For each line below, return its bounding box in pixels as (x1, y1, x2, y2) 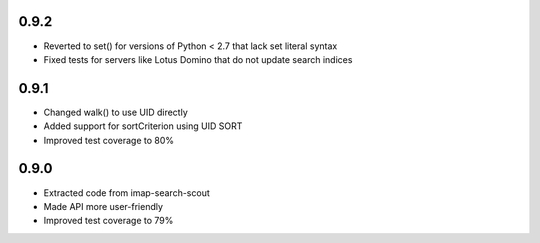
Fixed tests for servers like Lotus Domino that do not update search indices (43, 53, 353, 65)
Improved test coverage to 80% (43, 134, 175, 146)
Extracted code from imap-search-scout (43, 186, 210, 199)
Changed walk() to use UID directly (43, 106, 189, 118)
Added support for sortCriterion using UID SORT (43, 120, 243, 132)
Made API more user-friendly (43, 200, 164, 212)
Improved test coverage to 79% (43, 215, 174, 227)
